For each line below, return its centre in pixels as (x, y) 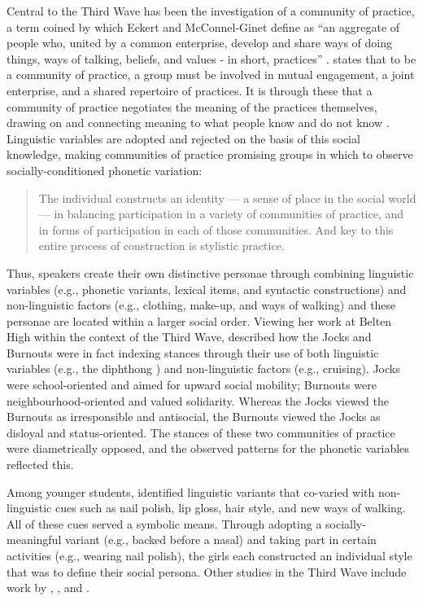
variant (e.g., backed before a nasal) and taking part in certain (220, 540)
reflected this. (40, 465)
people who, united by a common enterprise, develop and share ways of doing (200, 43)
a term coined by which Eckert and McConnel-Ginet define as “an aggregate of (203, 26)
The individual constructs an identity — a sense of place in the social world (227, 197)
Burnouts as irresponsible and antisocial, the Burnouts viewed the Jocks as (194, 417)
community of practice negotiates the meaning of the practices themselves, (192, 106)
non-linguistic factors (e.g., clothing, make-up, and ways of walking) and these (201, 305)
